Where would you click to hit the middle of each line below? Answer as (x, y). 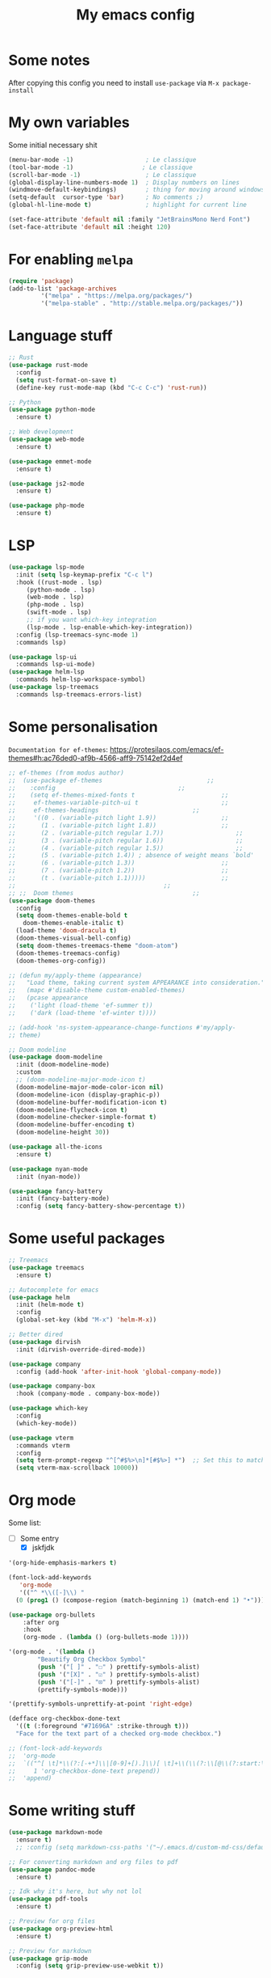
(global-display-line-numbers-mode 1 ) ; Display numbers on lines (124, 182)
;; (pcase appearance (48, 998)
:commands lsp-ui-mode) (55, 665)
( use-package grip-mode (48, 1959)
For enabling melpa (71, 259)
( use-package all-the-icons (56, 1147)
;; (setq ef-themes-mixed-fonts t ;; (119, 795)
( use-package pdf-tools (48, 1899)
